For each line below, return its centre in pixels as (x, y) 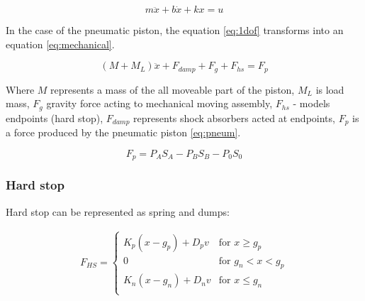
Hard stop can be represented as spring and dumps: (118, 211)
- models (311, 103)
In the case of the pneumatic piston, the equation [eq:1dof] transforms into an (175, 30)
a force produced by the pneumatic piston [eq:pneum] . (123, 132)
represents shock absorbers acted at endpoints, (234, 117)
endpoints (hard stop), (55, 117)
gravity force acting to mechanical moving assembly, (159, 103)
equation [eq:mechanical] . (60, 44)
